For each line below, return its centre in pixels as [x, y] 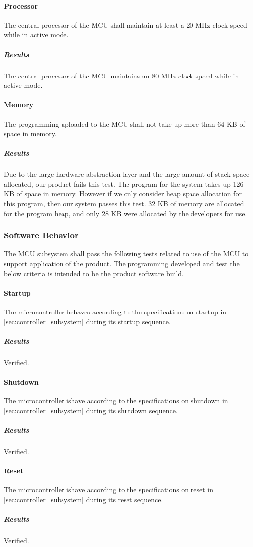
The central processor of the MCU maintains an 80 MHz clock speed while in [122, 75]
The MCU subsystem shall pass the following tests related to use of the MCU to [126, 254]
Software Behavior [41, 235]
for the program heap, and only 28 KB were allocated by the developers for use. [126, 213]
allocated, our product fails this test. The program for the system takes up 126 [124, 184]
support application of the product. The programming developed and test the [122, 264]
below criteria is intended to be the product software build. [94, 273]
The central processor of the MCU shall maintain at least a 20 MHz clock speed [126, 25]
